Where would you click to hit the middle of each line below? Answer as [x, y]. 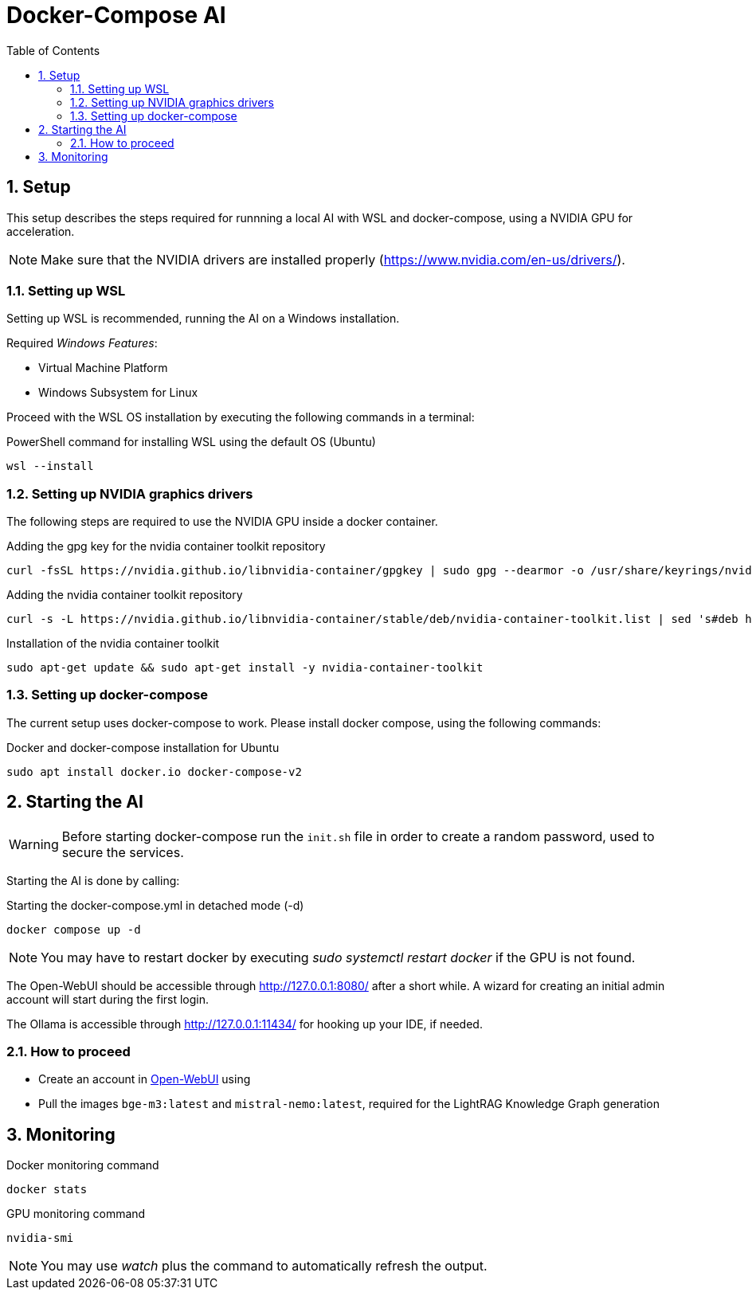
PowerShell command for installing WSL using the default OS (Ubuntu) [191, 442]
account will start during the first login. [108, 999]
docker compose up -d [74, 929]
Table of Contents [53, 50]
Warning [34, 844]
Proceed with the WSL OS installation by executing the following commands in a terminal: [241, 417]
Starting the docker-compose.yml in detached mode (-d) [155, 905]
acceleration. [41, 231]
